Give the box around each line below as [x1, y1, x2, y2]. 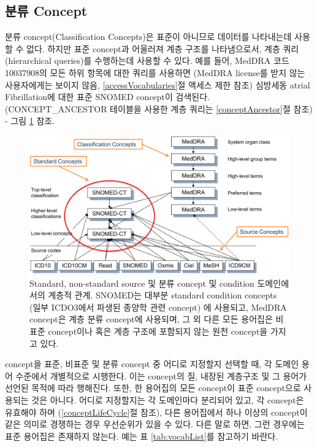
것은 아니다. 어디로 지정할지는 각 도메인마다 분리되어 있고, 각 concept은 [31, 393, 304, 406]
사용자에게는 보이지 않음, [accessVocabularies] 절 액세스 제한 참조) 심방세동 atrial [5, 78, 310, 91]
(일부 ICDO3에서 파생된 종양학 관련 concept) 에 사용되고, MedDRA [29, 300, 287, 313]
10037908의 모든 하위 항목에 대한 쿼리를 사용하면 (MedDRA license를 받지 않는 [5, 66, 305, 79]
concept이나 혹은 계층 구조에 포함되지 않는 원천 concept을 [48, 325, 268, 337]
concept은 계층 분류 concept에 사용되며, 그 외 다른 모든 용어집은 [29, 313, 273, 325]
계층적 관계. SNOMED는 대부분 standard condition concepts [48, 289, 277, 301]
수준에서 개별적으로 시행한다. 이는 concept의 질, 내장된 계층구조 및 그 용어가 [15, 369, 307, 382]
